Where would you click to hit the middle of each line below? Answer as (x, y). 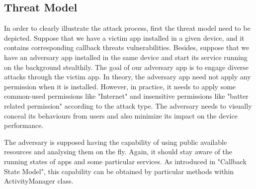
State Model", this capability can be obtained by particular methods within (119, 171)
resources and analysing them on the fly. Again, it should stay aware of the (118, 152)
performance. (24, 125)
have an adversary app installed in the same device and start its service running (126, 57)
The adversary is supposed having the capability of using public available (116, 142)
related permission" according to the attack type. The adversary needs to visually (128, 105)
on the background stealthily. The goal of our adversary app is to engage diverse (127, 67)
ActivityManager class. (39, 181)
